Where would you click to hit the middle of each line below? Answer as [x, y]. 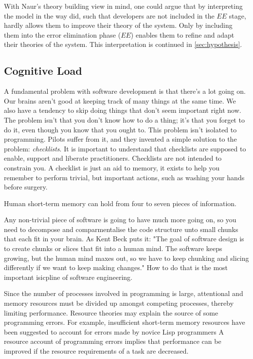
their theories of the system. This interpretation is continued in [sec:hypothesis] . [123, 44]
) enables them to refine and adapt [182, 34]
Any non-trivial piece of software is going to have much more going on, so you [120, 220]
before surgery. [26, 187]
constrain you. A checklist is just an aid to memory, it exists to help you [112, 167]
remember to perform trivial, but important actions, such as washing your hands [124, 177]
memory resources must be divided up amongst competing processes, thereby [119, 303]
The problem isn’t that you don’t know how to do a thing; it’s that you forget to [124, 119]
